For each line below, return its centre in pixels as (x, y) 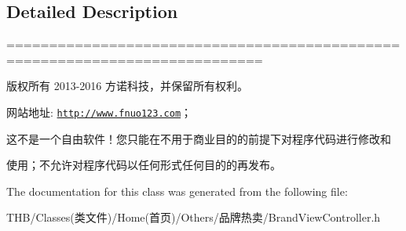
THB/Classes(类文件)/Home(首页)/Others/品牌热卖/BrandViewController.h (194, 217)
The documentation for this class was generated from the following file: (177, 191)
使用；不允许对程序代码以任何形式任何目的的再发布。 (144, 165)
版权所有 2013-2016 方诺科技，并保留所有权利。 (127, 86)
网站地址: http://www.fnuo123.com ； (99, 112)
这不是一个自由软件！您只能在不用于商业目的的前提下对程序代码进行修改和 (199, 138)
